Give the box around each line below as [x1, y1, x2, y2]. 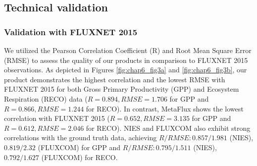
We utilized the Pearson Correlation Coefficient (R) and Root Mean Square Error [4, 45, 252, 55]
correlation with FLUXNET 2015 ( [4, 113, 110, 123]
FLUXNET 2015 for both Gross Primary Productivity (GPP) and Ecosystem [4, 84, 239, 94]
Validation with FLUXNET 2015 [4, 25, 138, 38]
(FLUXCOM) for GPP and [38, 142, 121, 152]
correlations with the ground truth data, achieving [4, 132, 157, 143]
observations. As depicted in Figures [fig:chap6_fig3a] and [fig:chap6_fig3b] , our [4, 64, 247, 75]
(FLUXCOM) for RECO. [41, 152, 118, 162]
